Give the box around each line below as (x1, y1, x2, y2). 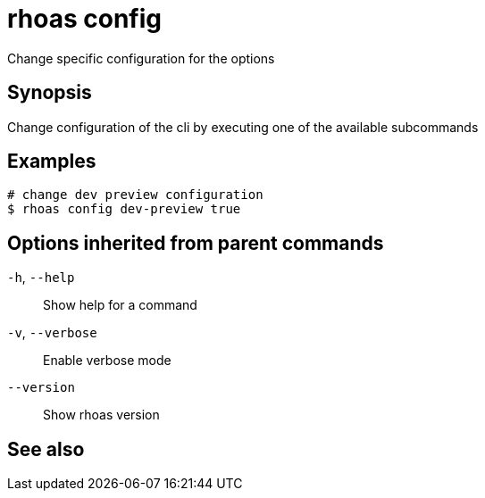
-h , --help (7, 270, 75, 286)
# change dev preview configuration (7, 187, 263, 203)
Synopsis (7, 81, 92, 104)
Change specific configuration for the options (7, 50, 275, 66)
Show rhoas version (43, 407, 160, 423)
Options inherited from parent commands (7, 231, 384, 254)
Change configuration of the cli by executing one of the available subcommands (7, 119, 479, 135)
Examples (7, 150, 96, 173)
